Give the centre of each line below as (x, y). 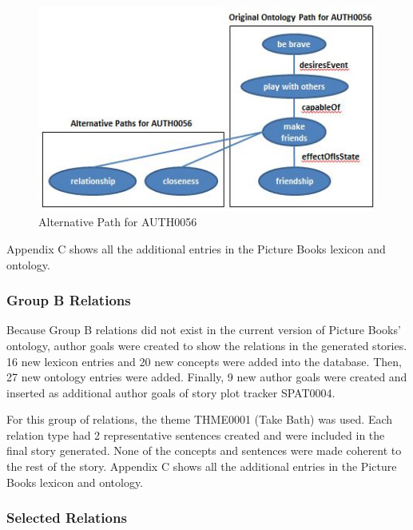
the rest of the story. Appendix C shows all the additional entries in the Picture (202, 466)
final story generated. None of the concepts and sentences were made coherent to (204, 450)
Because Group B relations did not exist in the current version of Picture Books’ (204, 330)
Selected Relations (67, 518)
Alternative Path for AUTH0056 (118, 222)
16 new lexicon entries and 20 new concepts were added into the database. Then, (204, 361)
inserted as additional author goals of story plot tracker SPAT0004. (171, 392)
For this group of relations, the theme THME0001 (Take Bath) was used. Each (200, 419)
